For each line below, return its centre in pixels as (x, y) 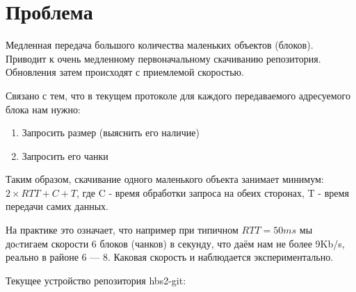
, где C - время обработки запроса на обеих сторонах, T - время (213, 192)
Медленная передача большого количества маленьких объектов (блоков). (160, 45)
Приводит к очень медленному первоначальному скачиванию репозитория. (163, 58)
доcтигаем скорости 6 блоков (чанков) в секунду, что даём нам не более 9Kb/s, (175, 243)
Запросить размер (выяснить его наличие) (111, 132)
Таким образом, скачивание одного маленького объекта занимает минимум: (165, 179)
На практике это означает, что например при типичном (122, 230)
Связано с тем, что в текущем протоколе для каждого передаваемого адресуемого (178, 95)
